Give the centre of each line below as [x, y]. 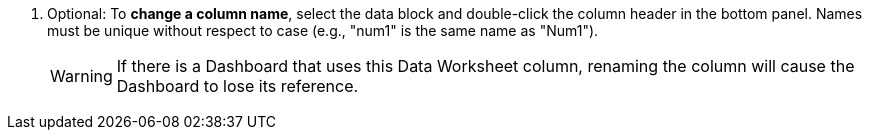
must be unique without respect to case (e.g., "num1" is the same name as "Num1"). [323, 30]
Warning [81, 76]
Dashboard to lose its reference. [237, 86]
